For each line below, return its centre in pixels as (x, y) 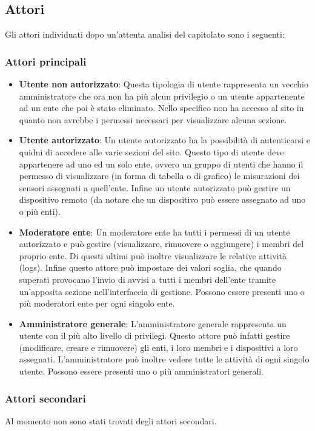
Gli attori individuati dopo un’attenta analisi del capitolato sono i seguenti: (145, 34)
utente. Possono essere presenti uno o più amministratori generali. (141, 371)
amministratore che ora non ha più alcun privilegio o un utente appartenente (162, 96)
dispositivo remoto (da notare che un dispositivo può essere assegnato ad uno (162, 199)
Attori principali (46, 61)
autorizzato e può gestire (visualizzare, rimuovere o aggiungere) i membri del (161, 244)
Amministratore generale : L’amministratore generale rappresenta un (153, 323)
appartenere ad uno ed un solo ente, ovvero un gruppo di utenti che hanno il (161, 164)
